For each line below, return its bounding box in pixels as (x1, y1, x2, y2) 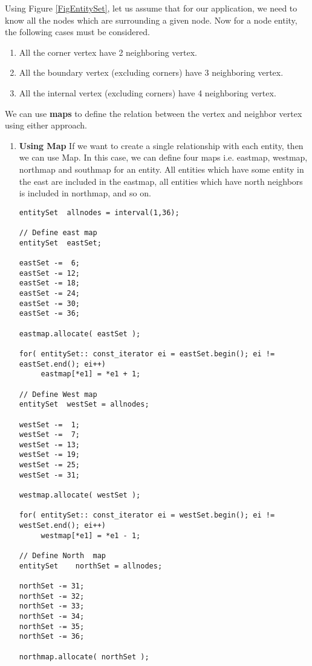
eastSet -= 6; (19, 259, 80, 267)
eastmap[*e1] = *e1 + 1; (41, 370, 141, 379)
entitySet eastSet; (19, 238, 102, 247)
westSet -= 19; (19, 450, 80, 459)
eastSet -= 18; (19, 279, 80, 288)
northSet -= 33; (19, 602, 85, 611)
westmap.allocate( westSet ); (19, 491, 141, 500)
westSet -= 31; (19, 470, 80, 479)
